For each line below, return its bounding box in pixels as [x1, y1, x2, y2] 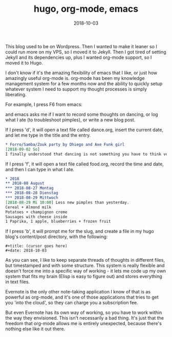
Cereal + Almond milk [5, 204, 52, 210]
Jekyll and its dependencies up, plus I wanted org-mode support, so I [5, 54, 152, 60]
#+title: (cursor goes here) [5, 244, 68, 249]
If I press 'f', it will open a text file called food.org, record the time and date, [5, 161, 164, 167]
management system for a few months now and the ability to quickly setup [5, 80, 163, 87]
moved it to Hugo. [5, 59, 44, 66]
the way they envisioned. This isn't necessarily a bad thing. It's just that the [5, 315, 164, 321]
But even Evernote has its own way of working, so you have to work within [5, 309, 162, 315]
